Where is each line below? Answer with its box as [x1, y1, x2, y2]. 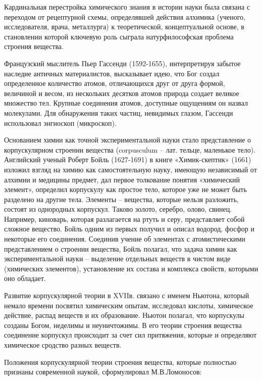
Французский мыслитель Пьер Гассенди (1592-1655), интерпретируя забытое [4, 58, 241, 68]
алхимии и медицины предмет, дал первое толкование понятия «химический [4, 174, 240, 184]
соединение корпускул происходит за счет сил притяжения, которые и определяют [4, 329, 257, 340]
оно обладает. [4, 273, 46, 283]
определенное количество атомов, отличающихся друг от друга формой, [4, 78, 225, 88]
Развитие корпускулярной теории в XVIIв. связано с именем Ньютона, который [4, 290, 249, 301]
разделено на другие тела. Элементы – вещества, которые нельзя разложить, [4, 194, 239, 204]
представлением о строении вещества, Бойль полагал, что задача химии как [4, 243, 237, 254]
